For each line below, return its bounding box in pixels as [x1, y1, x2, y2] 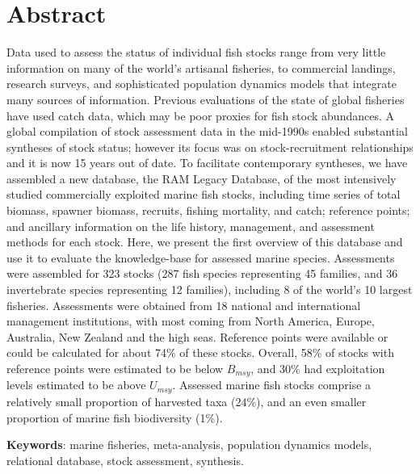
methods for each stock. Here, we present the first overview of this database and [6, 233, 403, 250]
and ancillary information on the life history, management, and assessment [6, 217, 375, 234]
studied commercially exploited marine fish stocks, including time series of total [6, 186, 401, 203]
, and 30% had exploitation [250, 360, 385, 376]
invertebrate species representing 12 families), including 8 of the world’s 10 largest [6, 281, 413, 298]
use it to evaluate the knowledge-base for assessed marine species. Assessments [6, 249, 395, 266]
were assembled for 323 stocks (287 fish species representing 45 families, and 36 [6, 265, 398, 282]
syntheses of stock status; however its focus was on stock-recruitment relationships [6, 138, 414, 155]
